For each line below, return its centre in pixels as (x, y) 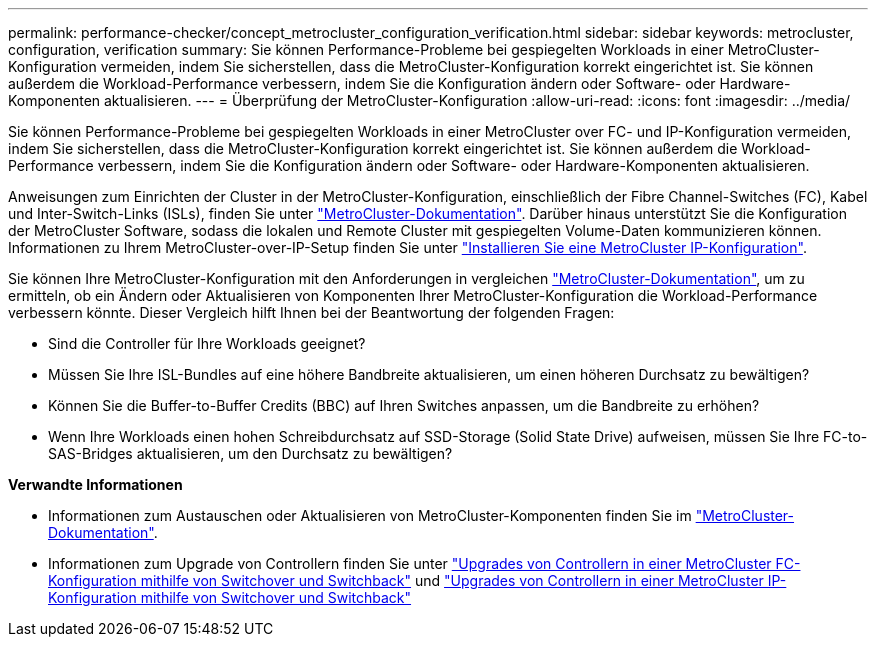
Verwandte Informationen (95, 484)
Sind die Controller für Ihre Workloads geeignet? (207, 343)
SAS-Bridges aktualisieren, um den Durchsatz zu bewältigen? (250, 453)
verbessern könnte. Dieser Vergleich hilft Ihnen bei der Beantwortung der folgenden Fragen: (311, 312)
